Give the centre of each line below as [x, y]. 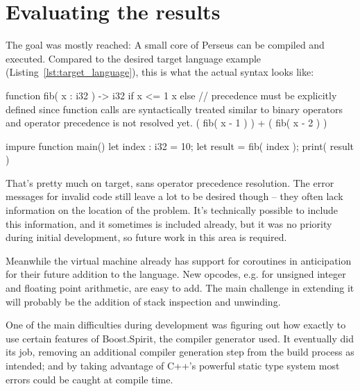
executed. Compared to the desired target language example [134, 58]
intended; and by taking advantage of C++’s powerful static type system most [173, 365]
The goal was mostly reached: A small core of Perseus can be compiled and [165, 45]
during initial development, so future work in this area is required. [146, 237]
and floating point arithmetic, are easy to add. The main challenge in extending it [180, 288]
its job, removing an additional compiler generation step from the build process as [180, 352]
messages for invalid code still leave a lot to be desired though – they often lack [174, 196]
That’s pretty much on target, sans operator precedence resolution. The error [170, 182]
